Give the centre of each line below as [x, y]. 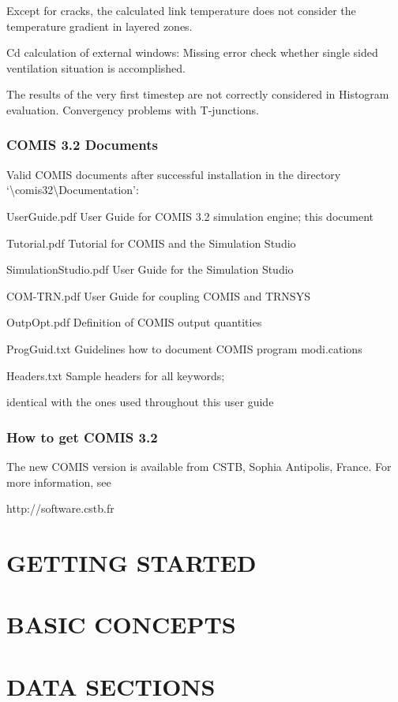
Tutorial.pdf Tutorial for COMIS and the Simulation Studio [151, 243]
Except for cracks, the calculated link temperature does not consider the [181, 10]
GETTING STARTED [131, 562]
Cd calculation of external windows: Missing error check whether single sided [192, 52]
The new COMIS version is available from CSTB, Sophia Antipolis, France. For [199, 466]
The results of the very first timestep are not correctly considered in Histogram [198, 94]
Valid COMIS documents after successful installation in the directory [174, 174]
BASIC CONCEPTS [121, 624]
